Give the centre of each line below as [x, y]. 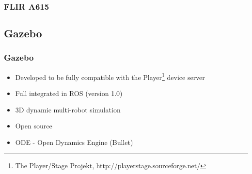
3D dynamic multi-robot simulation [68, 109]
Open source [34, 126]
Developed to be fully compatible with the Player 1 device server [110, 76]
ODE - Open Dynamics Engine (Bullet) [74, 142]
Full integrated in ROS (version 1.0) [69, 93]
